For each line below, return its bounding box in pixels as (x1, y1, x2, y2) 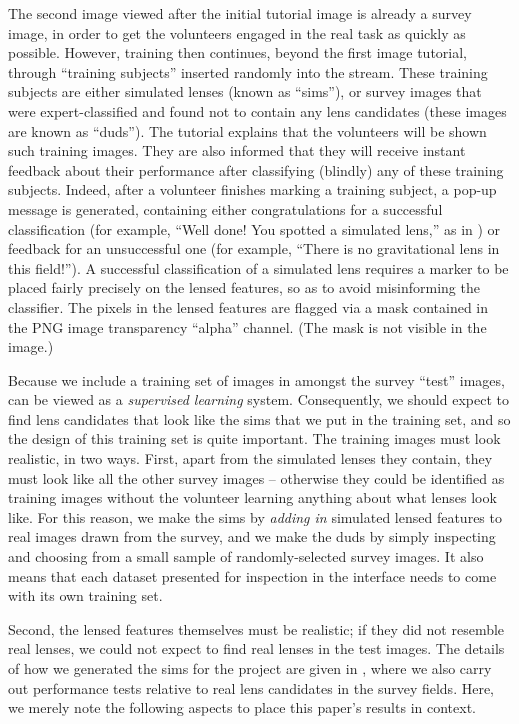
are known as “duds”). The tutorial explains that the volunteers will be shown (8, 120, 487, 141)
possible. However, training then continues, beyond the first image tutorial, (8, 42, 467, 63)
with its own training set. (8, 585, 163, 606)
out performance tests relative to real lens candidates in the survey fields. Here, (8, 677, 494, 698)
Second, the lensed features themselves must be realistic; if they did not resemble (8, 618, 505, 639)
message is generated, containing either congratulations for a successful (8, 198, 443, 219)
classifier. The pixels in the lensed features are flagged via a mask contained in (8, 296, 489, 317)
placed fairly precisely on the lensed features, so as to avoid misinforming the (8, 277, 480, 298)
